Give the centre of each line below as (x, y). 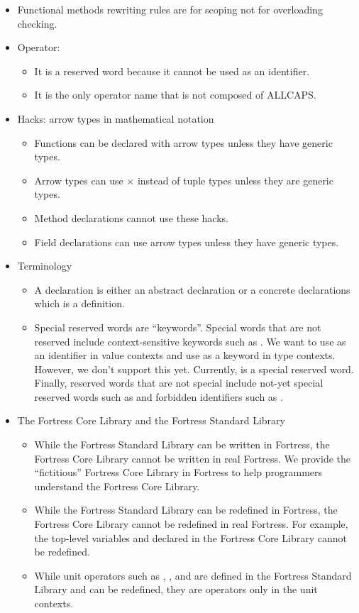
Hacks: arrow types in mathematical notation (116, 118)
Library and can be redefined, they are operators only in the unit (176, 589)
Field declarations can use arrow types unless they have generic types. (187, 242)
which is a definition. (79, 303)
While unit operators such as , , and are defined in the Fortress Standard (193, 575)
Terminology (45, 266)
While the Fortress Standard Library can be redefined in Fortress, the (186, 510)
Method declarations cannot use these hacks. (131, 217)
